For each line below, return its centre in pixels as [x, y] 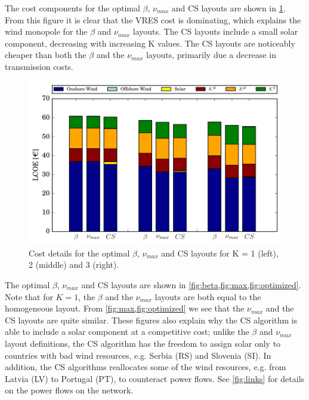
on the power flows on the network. [69, 390]
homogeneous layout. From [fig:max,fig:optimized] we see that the [125, 308]
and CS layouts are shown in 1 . [228, 8]
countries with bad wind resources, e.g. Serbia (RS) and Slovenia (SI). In [138, 355]
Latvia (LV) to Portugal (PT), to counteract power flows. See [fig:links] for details [155, 378]
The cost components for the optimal [72, 8]
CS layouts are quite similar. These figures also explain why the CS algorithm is [151, 320]
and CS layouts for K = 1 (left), [220, 253]
